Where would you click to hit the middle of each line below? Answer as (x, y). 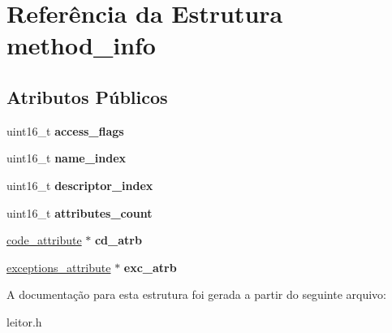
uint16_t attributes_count (80, 212)
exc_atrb (150, 267)
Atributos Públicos (87, 96)
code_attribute (44, 240)
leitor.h (24, 321)
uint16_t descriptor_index (80, 185)
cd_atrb (118, 240)
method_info (81, 45)
